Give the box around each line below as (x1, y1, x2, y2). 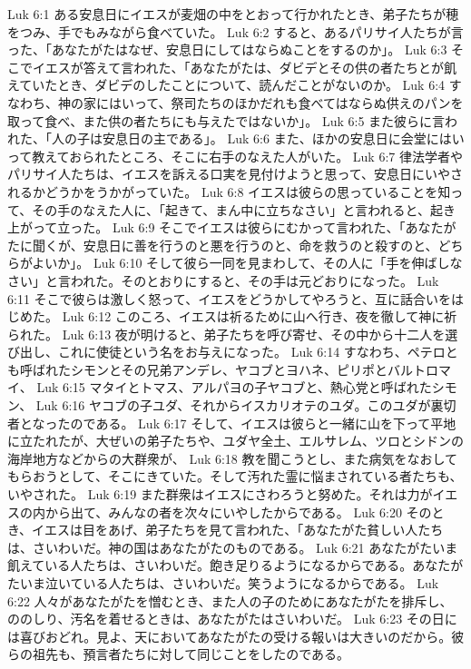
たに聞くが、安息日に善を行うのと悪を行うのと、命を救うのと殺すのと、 (7, 235, 438, 254)
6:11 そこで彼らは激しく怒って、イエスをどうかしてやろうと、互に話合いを (7, 289, 452, 308)
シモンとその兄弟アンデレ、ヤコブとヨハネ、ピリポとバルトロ (70, 359, 439, 379)
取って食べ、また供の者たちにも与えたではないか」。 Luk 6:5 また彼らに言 (7, 111, 446, 130)
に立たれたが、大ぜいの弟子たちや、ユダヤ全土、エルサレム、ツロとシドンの (7, 431, 465, 450)
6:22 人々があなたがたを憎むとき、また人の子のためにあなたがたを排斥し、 (7, 591, 453, 610)
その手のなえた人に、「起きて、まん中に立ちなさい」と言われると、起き (32, 200, 456, 219)
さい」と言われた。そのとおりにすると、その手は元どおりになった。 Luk (7, 271, 439, 290)
